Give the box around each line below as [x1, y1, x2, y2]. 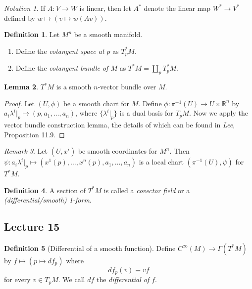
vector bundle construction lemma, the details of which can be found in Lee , [4, 120, 235, 130]
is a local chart [139, 157, 184, 167]
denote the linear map [144, 3, 211, 13]
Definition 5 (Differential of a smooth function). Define [4, 243, 176, 253]
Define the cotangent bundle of [15, 63, 108, 73]
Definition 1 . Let [4, 29, 60, 40]
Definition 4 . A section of [4, 185, 86, 195]
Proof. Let [4, 98, 35, 108]
